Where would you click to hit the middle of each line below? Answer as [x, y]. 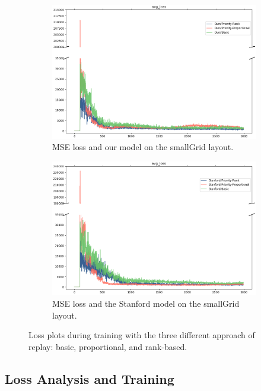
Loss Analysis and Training [90, 378]
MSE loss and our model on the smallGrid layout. [143, 147]
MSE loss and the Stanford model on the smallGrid [146, 303]
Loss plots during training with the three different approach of [142, 335]
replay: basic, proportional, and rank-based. [108, 346]
